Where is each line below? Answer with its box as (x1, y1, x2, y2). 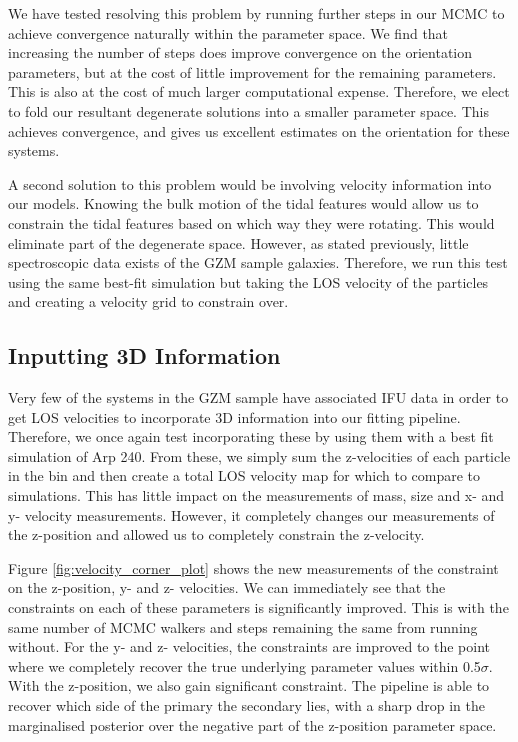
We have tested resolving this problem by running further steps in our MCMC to (8, 3, 505, 23)
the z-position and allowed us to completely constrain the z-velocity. (8, 524, 425, 545)
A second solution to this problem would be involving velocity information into (8, 173, 492, 194)
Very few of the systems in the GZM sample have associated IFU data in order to (8, 387, 509, 408)
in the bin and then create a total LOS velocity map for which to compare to (8, 465, 481, 486)
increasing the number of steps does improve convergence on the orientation (8, 42, 473, 63)
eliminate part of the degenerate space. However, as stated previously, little (8, 232, 469, 253)
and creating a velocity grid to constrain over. (8, 291, 289, 312)
